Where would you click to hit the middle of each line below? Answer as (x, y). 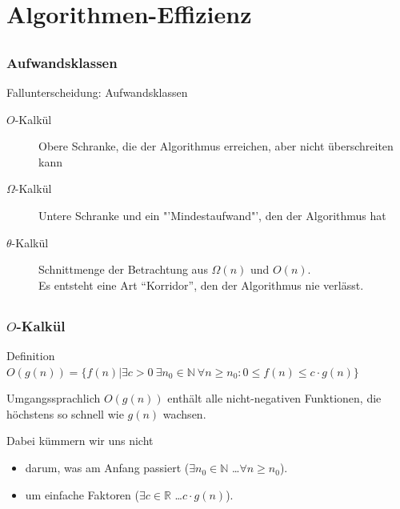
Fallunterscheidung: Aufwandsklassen (97, 92)
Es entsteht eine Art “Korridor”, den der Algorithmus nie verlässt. (201, 285)
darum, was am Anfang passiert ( (107, 468)
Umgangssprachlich (54, 398)
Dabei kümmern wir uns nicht (80, 441)
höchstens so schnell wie (65, 413)
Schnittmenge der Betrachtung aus (123, 269)
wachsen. (184, 413)
